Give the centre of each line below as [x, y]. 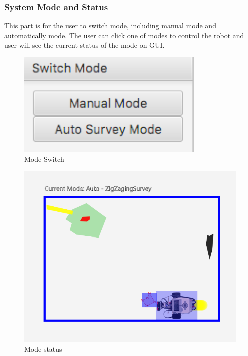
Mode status [43, 349]
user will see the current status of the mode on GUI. [84, 45]
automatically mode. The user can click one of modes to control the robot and [124, 35]
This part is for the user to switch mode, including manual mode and [110, 25]
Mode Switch [44, 158]
